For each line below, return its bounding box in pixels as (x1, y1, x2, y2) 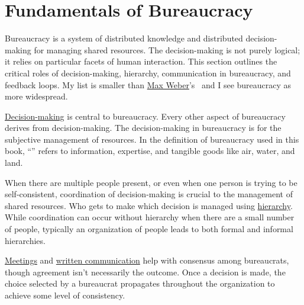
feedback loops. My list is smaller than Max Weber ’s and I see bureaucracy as (5, 78, 292, 91)
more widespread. (5, 90, 68, 102)
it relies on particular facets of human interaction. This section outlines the (5, 55, 277, 68)
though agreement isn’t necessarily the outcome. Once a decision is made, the (5, 265, 286, 278)
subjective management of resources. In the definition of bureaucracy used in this (5, 133, 299, 145)
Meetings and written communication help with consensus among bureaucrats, (5, 254, 289, 267)
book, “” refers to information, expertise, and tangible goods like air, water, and (5, 145, 295, 157)
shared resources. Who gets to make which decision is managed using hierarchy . (5, 199, 293, 211)
